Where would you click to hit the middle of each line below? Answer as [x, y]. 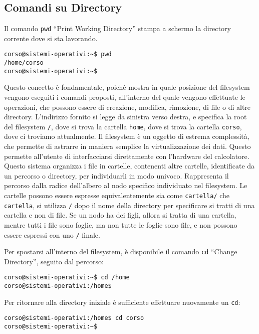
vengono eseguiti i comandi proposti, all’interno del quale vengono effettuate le [125, 97]
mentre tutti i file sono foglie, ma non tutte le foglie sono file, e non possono [121, 224]
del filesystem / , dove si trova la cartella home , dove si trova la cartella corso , [123, 126]
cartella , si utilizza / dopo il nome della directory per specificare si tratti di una [129, 205]
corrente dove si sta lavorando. [51, 38]
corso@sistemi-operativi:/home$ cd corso [74, 318]
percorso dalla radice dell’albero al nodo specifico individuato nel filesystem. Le [126, 185]
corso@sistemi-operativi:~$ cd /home [67, 278]
